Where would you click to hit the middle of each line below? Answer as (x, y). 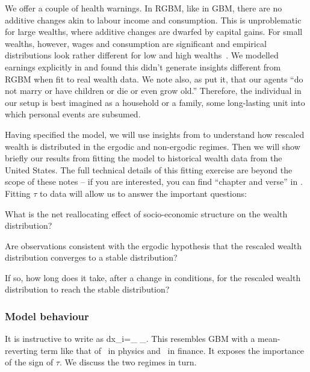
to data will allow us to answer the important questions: (143, 193)
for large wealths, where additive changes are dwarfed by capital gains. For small (154, 32)
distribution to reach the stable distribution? (87, 289)
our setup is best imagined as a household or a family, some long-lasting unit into (155, 102)
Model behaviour (47, 316)
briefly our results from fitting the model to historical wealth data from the (144, 158)
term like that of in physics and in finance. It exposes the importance (172, 350)
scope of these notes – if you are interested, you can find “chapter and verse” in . (154, 181)
